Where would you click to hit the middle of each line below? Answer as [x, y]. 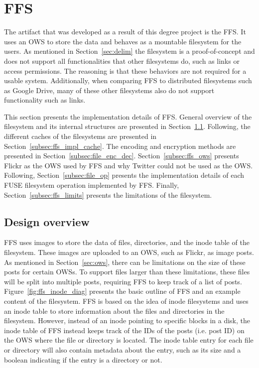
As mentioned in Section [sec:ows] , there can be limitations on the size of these [125, 262]
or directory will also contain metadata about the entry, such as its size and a [123, 349]
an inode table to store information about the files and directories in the [114, 310]
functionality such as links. [45, 100]
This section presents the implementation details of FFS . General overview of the [128, 116]
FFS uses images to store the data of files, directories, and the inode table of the [127, 242]
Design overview [47, 221]
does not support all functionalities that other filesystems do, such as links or [122, 61]
